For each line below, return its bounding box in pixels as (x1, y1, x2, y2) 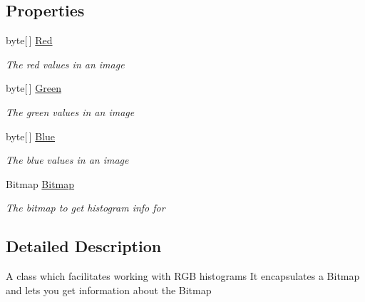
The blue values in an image (6, 152, 129, 167)
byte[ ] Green (6, 80, 61, 95)
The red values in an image (6, 56, 125, 71)
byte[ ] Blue (6, 128, 56, 143)
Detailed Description (6, 235, 162, 257)
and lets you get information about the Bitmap (6, 282, 212, 297)
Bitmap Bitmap (6, 176, 75, 191)
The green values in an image (6, 104, 135, 119)
